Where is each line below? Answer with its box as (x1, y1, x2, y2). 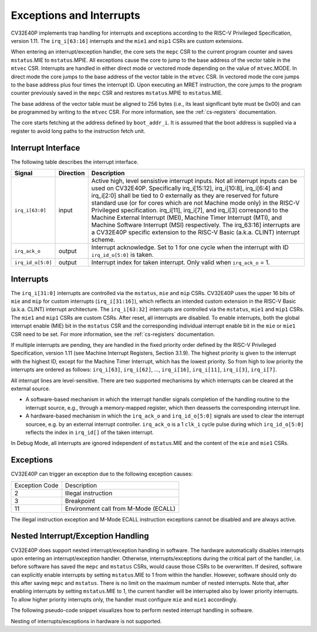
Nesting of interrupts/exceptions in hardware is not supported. (11, 617, 162, 624)
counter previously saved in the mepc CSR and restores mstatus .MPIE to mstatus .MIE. (11, 89, 223, 96)
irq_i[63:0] (14, 207, 46, 213)
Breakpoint (65, 497, 95, 505)
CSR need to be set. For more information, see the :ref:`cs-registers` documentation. (11, 330, 215, 337)
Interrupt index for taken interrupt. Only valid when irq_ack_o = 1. (91, 259, 270, 267)
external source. (11, 385, 50, 392)
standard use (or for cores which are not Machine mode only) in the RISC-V (91, 199, 300, 207)
